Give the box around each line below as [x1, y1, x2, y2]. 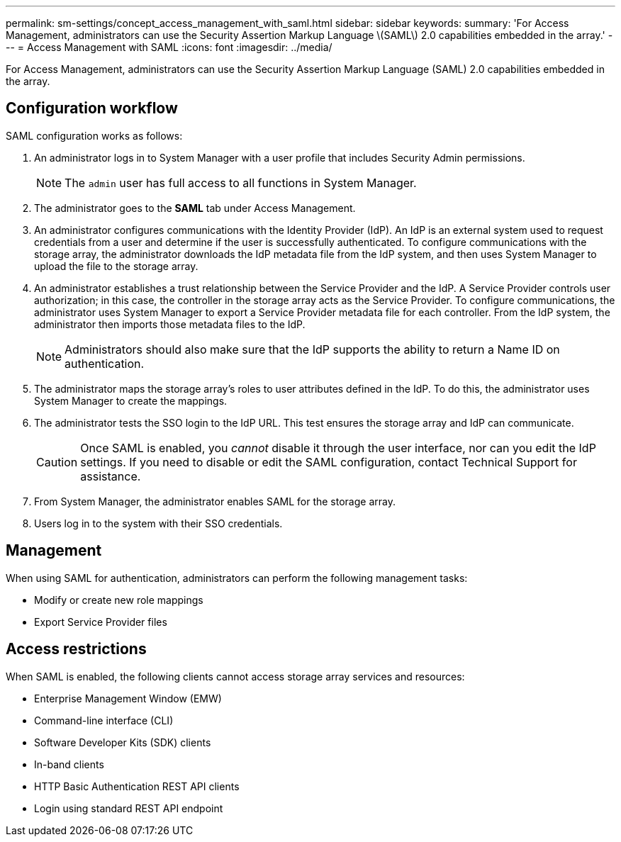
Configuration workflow [6, 99, 178, 118]
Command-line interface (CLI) [34, 714, 174, 726]
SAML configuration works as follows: [6, 129, 183, 142]
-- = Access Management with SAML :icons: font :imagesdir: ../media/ [6, 41, 332, 53]
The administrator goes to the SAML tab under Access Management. [34, 201, 356, 214]
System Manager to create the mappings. [34, 394, 228, 407]
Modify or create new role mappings [34, 593, 203, 606]
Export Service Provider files [34, 615, 167, 628]
